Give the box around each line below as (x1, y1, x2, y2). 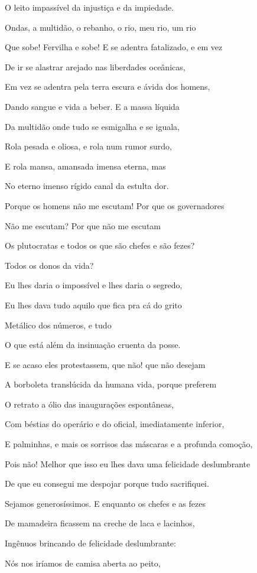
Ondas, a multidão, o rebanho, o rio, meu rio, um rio (5, 21, 196, 33)
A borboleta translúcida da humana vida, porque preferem (5, 378, 217, 390)
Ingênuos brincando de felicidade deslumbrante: (5, 537, 176, 549)
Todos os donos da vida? (5, 259, 94, 271)
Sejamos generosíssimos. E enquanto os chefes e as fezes (5, 497, 206, 509)
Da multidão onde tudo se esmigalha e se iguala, (5, 120, 180, 132)
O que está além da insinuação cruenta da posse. (5, 338, 181, 351)
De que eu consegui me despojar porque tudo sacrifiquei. (5, 477, 209, 490)
